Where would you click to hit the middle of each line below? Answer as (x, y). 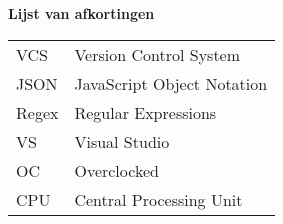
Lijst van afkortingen (81, 13)
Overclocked (116, 170)
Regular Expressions (145, 112)
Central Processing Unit (158, 199)
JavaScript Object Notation (171, 83)
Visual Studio (122, 141)
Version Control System (157, 54)
